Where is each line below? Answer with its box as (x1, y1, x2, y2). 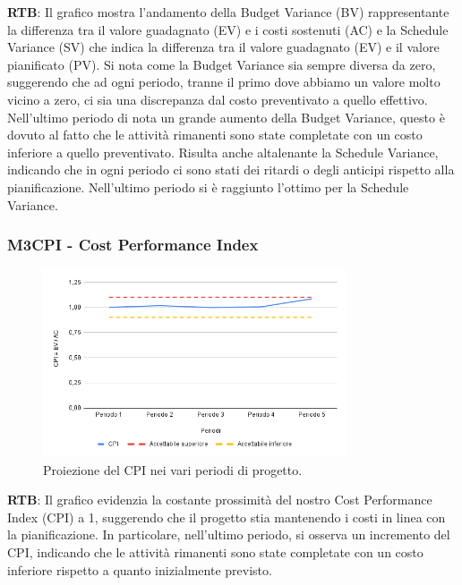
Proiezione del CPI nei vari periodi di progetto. (43, 460, 303, 479)
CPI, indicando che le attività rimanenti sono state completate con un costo (7, 543, 423, 562)
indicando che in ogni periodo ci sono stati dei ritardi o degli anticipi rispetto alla (7, 160, 455, 179)
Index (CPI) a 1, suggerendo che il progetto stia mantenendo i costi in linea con (7, 507, 446, 526)
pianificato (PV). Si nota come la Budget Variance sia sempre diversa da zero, (7, 55, 436, 73)
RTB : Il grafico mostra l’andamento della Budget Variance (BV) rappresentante (7, 3, 449, 21)
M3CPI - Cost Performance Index (7, 233, 259, 256)
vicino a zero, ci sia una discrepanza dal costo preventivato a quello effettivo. (7, 89, 428, 108)
